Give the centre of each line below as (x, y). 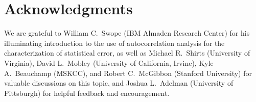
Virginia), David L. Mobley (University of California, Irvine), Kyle (109, 62)
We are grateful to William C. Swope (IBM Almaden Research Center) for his (127, 33)
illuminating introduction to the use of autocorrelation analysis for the (114, 43)
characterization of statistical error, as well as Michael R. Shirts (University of (127, 53)
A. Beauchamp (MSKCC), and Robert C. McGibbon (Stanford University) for (128, 73)
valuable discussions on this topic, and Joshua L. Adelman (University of (119, 83)
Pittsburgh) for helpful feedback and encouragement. (87, 93)
